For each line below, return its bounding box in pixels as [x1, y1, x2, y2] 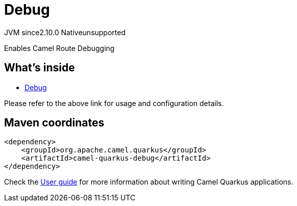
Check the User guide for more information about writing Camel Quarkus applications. [4, 177, 293, 187]
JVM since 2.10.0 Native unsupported [4, 28, 126, 37]
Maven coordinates [4, 116, 105, 130]
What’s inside [4, 61, 75, 74]
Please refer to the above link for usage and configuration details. [4, 98, 224, 108]
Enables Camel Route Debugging [4, 43, 115, 53]
